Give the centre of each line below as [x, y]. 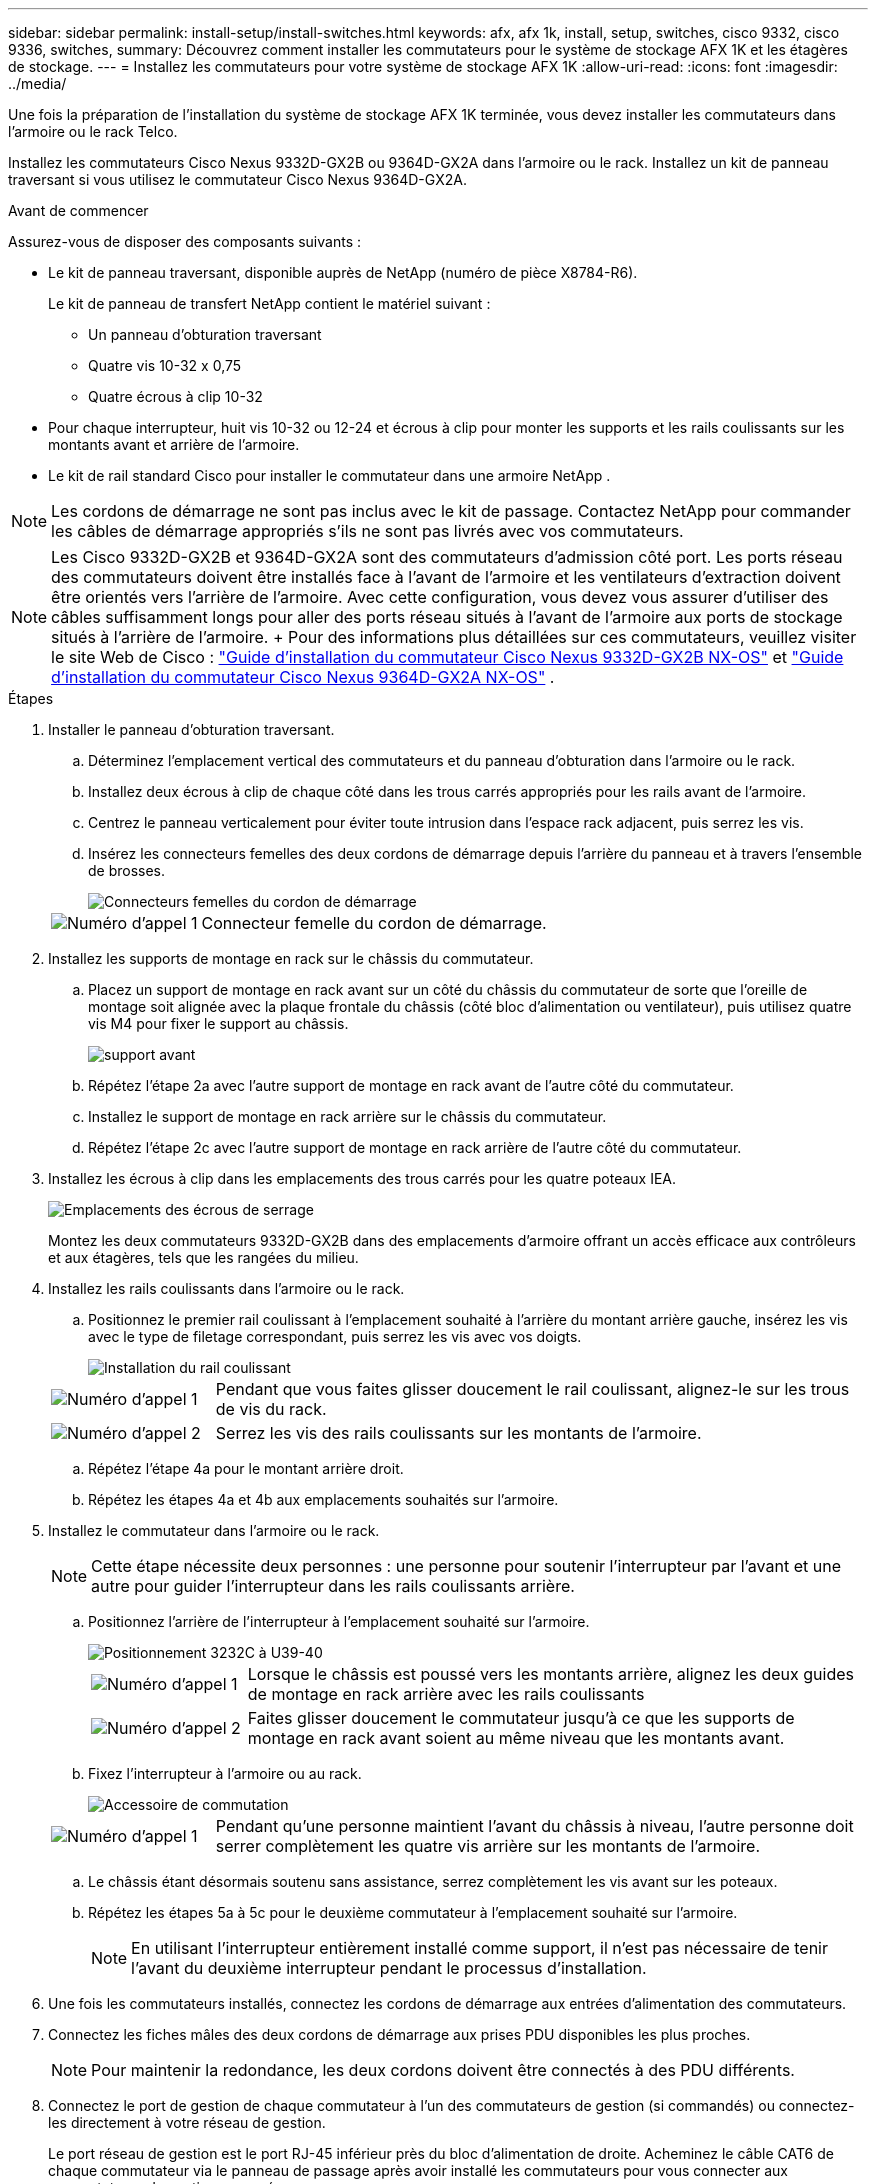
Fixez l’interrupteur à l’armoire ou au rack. [225, 1773]
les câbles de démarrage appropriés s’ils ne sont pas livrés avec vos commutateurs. [367, 531]
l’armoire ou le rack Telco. [93, 131]
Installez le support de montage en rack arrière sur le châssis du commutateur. [347, 1116]
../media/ [37, 83]
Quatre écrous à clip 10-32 [175, 396]
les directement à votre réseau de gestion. [187, 2122]
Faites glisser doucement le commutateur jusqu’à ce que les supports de [521, 1718]
